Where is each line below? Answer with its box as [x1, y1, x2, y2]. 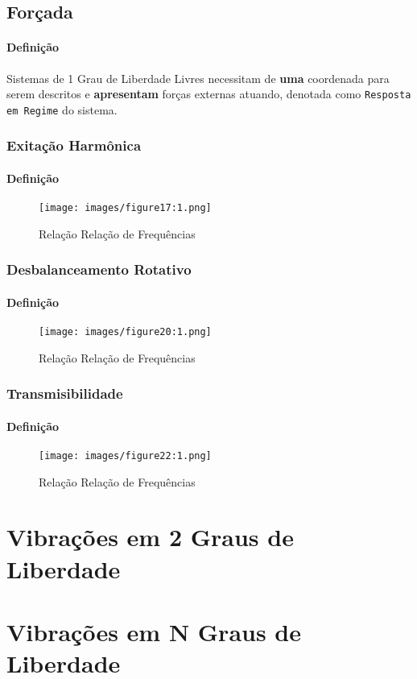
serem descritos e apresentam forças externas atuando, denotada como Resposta [6, 85, 411, 102]
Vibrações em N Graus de [6, 615, 302, 648]
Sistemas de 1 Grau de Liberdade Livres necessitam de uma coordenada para [6, 69, 390, 86]
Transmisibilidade [6, 383, 123, 404]
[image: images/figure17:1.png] [39, 202, 212, 214]
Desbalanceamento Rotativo [6, 259, 192, 279]
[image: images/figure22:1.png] [39, 449, 212, 462]
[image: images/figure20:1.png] [39, 326, 212, 338]
